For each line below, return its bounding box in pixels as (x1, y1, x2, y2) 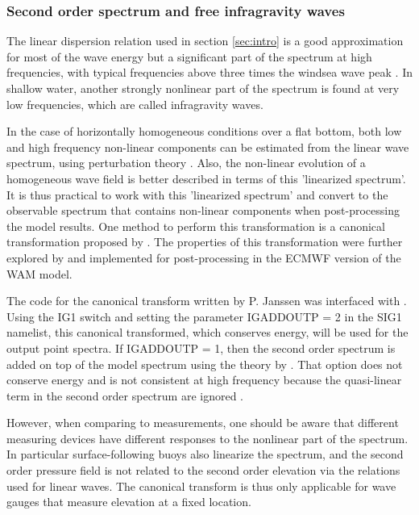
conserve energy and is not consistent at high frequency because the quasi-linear (6, 371, 402, 388)
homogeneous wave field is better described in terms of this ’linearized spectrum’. (6, 170, 406, 186)
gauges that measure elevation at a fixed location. (6, 493, 251, 510)
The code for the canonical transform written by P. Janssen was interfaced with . (6, 292, 407, 309)
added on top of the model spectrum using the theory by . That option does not (6, 355, 403, 372)
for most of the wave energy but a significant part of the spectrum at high (6, 48, 372, 65)
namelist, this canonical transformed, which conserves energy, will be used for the (6, 324, 409, 341)
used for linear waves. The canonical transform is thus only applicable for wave (6, 477, 396, 494)
